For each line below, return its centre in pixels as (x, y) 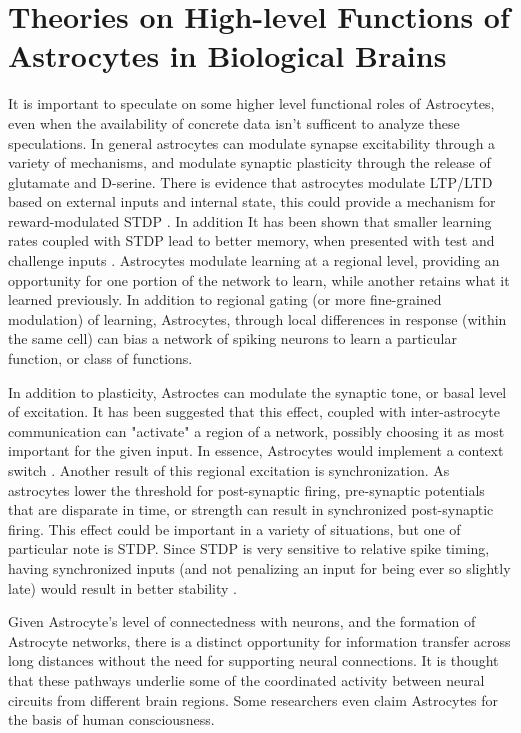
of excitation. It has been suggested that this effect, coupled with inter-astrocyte (254, 411)
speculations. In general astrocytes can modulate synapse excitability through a (252, 142)
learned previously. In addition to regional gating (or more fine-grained (225, 299)
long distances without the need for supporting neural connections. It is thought (253, 660)
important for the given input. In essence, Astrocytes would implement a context (256, 450)
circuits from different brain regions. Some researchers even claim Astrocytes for (253, 699)
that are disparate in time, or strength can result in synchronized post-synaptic (251, 509)
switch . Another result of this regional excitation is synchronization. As (229, 470)
